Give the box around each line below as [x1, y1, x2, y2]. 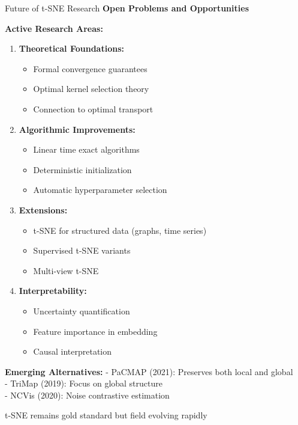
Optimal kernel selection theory [33, 82, 149, 95]
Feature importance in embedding [33, 325, 158, 337]
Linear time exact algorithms [33, 143, 140, 156]
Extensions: [19, 203, 68, 216]
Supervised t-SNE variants [33, 244, 131, 257]
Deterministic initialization [33, 163, 132, 176]
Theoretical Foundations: [19, 42, 124, 55]
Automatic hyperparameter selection [33, 183, 167, 196]
